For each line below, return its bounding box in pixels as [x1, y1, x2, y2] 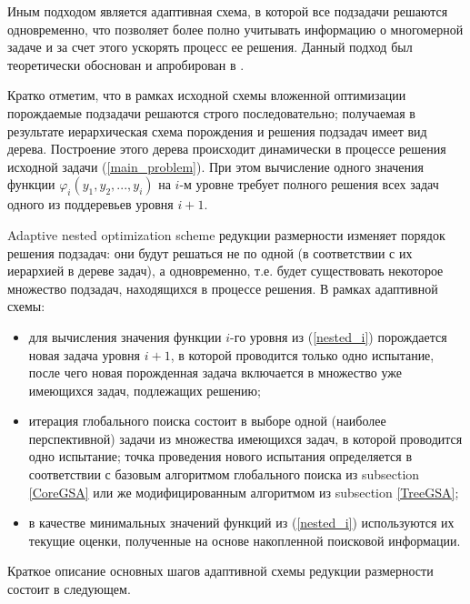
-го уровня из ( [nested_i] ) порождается [230, 327, 447, 346]
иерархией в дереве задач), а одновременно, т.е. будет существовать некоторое [7, 261, 444, 280]
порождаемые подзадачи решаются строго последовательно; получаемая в [7, 103, 415, 122]
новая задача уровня [28, 345, 141, 364]
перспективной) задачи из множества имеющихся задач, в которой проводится [28, 428, 463, 448]
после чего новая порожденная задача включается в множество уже [28, 363, 402, 382]
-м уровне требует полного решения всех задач [179, 175, 439, 194]
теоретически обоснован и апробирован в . [7, 55, 245, 74]
